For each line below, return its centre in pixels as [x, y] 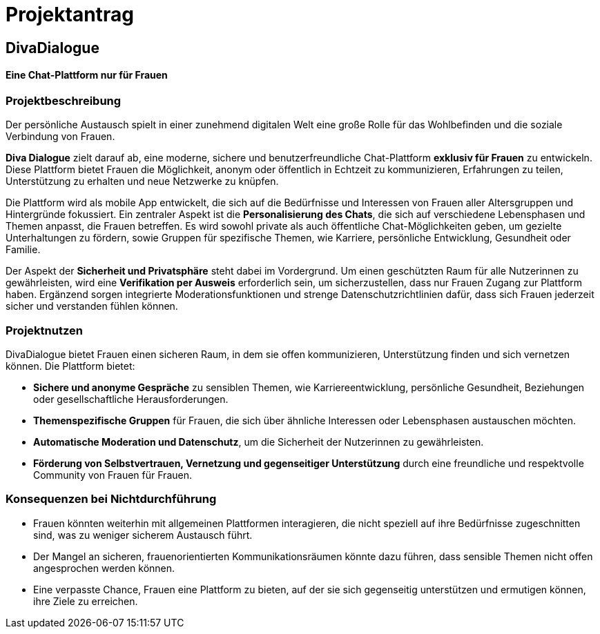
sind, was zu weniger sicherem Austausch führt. [143, 535]
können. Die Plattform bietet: [70, 366]
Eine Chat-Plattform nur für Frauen [87, 75]
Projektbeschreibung [64, 100]
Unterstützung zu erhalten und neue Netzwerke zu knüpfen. [142, 181]
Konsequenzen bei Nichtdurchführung [111, 499]
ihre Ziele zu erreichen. [86, 601]
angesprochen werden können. [104, 568]
